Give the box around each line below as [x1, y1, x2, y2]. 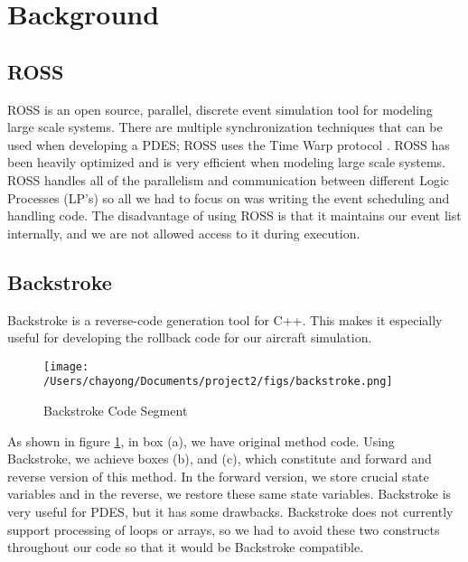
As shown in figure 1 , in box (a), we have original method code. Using [7, 431, 395, 450]
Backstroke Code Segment [43, 401, 188, 420]
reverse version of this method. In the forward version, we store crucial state [7, 466, 429, 485]
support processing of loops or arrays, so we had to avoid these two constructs [7, 520, 440, 539]
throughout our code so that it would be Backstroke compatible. [7, 538, 364, 557]
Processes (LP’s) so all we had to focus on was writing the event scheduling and [7, 188, 450, 207]
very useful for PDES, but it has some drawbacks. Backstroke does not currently [7, 502, 454, 520]
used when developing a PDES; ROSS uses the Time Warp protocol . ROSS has [7, 135, 450, 154]
